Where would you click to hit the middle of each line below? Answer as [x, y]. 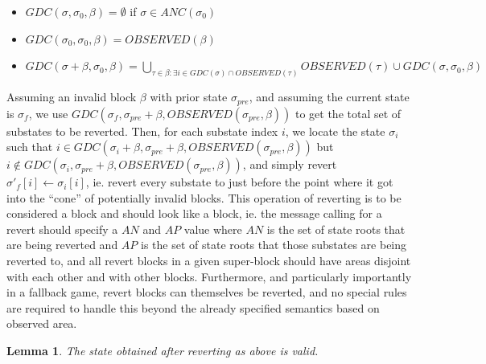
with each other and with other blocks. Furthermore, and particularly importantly [209, 276]
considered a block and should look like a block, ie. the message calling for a [194, 213]
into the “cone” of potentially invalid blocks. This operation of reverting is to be [204, 197]
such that [30, 147]
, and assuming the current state [329, 97]
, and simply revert [290, 164]
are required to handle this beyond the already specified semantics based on [193, 307]
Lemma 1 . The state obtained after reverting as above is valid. [163, 351]
